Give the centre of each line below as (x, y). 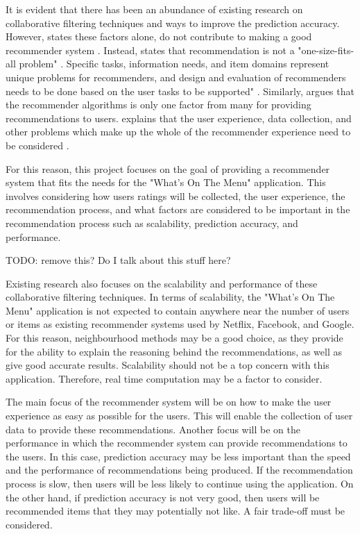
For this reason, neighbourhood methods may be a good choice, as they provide (174, 338)
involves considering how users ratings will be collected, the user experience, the (175, 195)
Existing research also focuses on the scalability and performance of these (162, 283)
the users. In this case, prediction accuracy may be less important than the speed (178, 456)
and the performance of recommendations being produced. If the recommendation (179, 470)
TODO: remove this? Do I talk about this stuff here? (118, 260)
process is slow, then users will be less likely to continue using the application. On (180, 483)
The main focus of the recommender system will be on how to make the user (169, 402)
